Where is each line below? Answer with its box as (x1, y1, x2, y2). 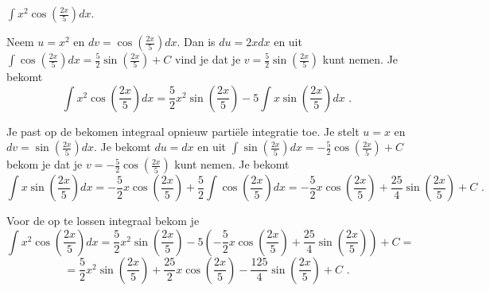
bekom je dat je (6, 156, 83, 173)
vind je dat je (175, 51, 241, 67)
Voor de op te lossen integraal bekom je (6, 212, 200, 229)
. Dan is (177, 33, 216, 49)
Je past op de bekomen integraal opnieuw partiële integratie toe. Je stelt (6, 122, 360, 139)
